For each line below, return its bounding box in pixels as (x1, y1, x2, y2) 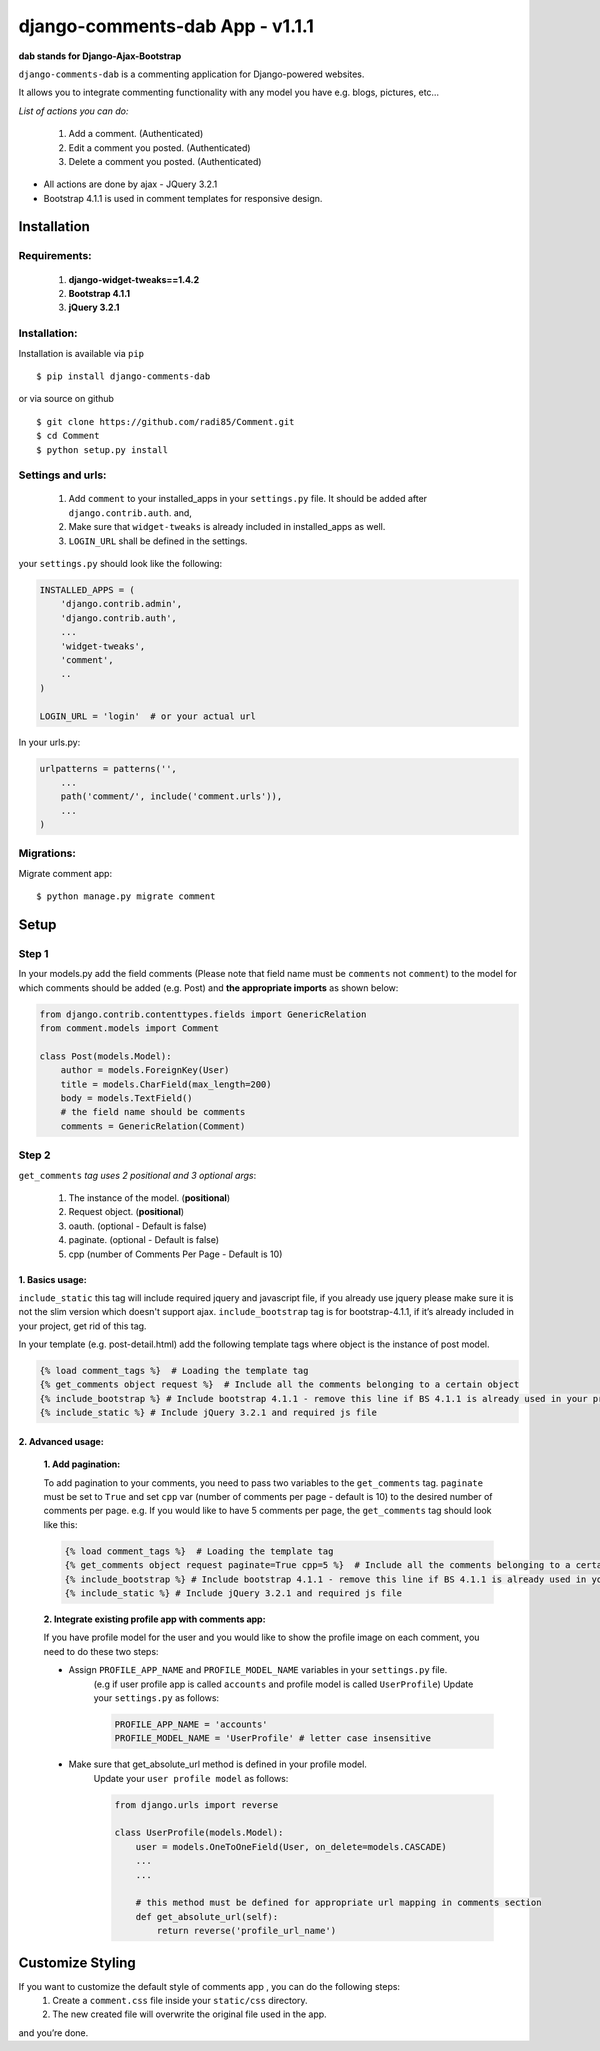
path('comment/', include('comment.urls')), (60, 791, 283, 802)
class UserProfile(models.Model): (114, 1827, 284, 1839)
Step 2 (18, 1148, 51, 1162)
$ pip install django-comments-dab (36, 370, 211, 382)
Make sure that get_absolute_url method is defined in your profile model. (68, 1758, 367, 1770)
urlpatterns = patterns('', (39, 763, 177, 774)
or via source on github (18, 393, 115, 405)
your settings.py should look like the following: (18, 558, 223, 570)
